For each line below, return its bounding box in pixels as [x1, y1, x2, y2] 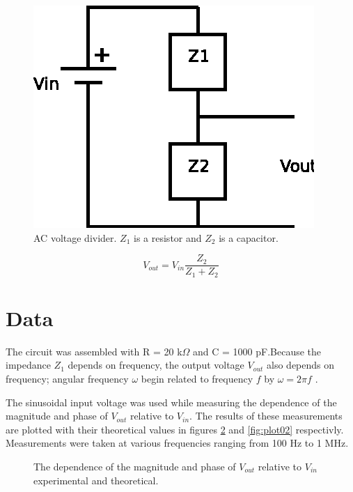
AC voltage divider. [33, 230, 117, 245]
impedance [6, 358, 51, 372]
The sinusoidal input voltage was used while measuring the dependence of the [6, 394, 337, 409]
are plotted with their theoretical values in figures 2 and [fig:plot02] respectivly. [6, 422, 344, 436]
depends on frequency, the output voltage [68, 358, 244, 372]
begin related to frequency [141, 371, 253, 386]
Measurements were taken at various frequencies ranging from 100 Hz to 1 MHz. [6, 436, 349, 450]
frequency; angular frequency [6, 371, 129, 386]
